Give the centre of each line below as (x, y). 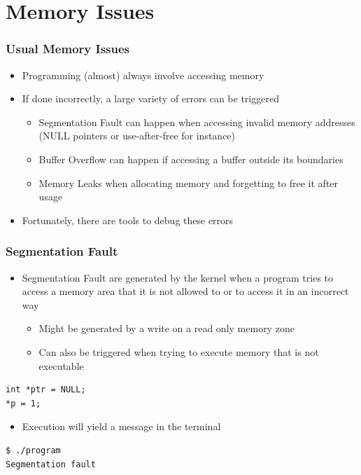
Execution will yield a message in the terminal (121, 426)
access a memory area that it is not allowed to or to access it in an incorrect (185, 291)
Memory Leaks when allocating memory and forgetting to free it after (189, 183)
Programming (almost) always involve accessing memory (143, 75)
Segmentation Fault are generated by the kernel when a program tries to (178, 277)
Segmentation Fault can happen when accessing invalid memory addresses (197, 122)
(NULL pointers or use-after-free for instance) (137, 136)
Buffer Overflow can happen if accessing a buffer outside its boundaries (191, 159)
